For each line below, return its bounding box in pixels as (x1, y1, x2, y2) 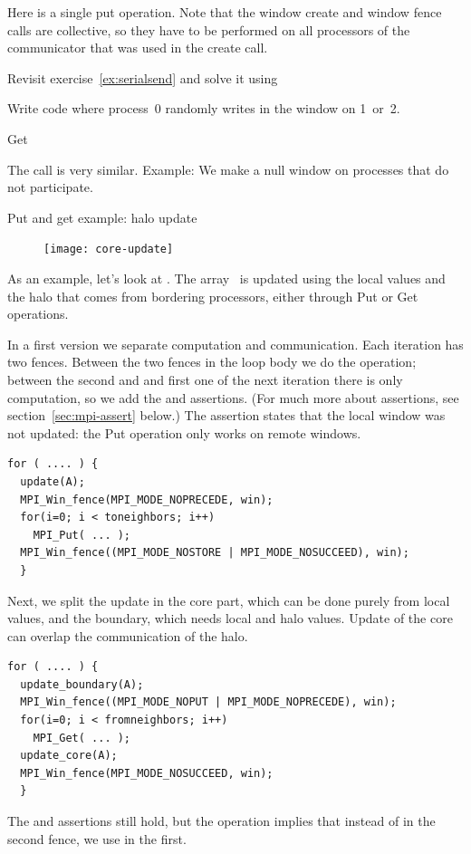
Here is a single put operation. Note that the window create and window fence (7, 3, 442, 21)
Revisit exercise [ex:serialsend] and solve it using (7, 68, 278, 87)
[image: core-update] (43, 243, 174, 256)
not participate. (7, 178, 93, 197)
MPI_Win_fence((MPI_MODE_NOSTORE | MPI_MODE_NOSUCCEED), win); (20, 546, 409, 560)
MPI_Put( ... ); (33, 528, 131, 542)
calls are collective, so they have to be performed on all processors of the (7, 20, 410, 39)
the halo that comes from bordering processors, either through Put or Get (7, 286, 418, 305)
